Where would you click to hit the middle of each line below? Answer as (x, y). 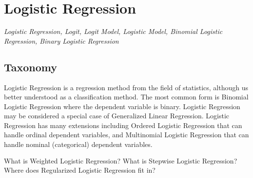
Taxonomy (31, 67)
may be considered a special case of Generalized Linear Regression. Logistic (117, 116)
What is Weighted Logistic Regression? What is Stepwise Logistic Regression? (121, 160)
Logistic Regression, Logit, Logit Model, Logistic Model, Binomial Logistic (113, 31)
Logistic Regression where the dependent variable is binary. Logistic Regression (122, 106)
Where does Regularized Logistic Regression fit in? (80, 170)
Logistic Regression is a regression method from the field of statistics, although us (126, 87)
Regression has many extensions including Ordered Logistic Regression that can (123, 125)
